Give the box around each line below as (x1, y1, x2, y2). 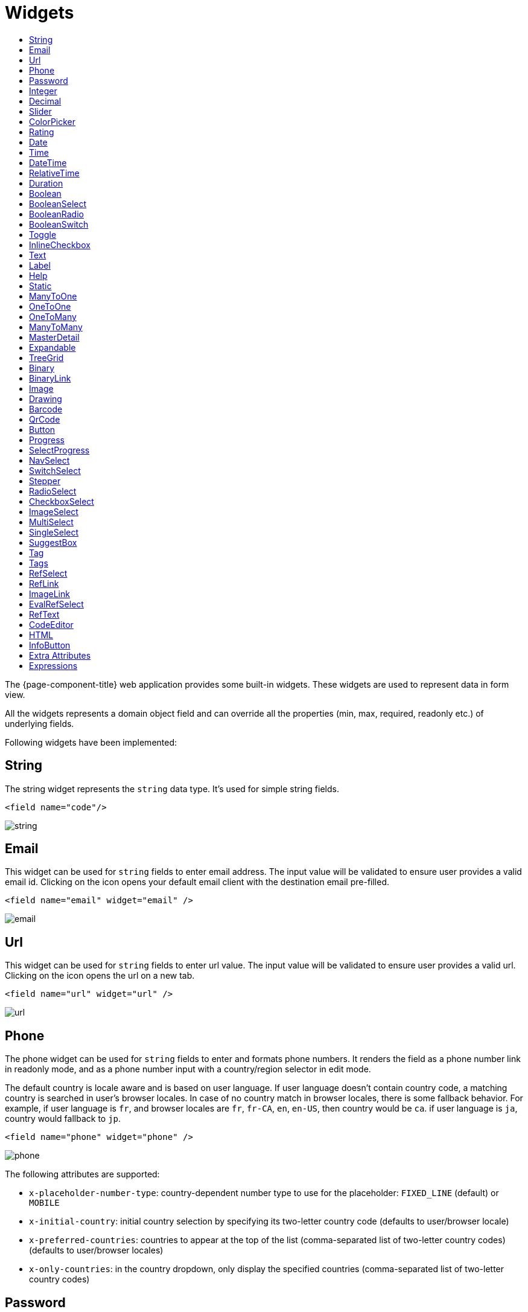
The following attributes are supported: (5, 1169, 160, 1180)
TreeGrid (29, 352, 64, 363)
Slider (29, 106, 52, 117)
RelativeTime (29, 167, 80, 178)
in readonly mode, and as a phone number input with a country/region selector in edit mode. (5, 1064, 371, 1075)
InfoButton (29, 639, 71, 650)
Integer (29, 85, 57, 96)
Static (29, 280, 52, 291)
